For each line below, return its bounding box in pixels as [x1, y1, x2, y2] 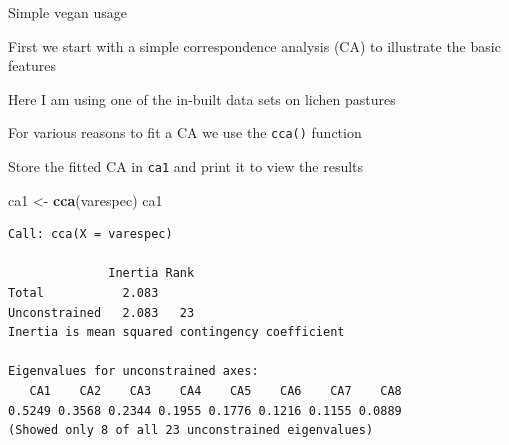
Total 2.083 [8, 286, 159, 301]
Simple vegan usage [8, 2, 128, 22]
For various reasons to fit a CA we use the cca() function [8, 122, 362, 143]
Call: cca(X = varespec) [8, 227, 173, 242]
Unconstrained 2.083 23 [8, 305, 195, 320]
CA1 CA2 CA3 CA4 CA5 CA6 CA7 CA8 [29, 384, 402, 399]
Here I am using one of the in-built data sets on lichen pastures [8, 88, 396, 109]
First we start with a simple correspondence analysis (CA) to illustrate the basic [8, 35, 501, 56]
